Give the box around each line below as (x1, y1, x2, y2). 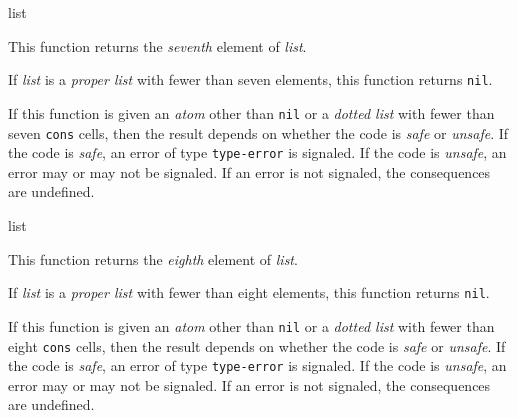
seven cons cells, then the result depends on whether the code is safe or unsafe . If (8, 122, 509, 143)
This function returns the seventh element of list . (8, 35, 307, 56)
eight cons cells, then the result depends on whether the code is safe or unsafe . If (8, 335, 506, 356)
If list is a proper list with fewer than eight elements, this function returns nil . (8, 282, 490, 303)
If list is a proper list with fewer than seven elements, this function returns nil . (8, 69, 493, 90)
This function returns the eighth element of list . (8, 248, 298, 269)
